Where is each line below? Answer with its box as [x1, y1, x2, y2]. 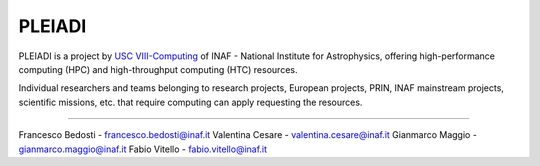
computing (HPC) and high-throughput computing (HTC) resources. [18, 63, 298, 75]
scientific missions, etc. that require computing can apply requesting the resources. [18, 96, 363, 108]
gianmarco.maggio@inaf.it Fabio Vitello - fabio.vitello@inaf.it [18, 143, 268, 155]
